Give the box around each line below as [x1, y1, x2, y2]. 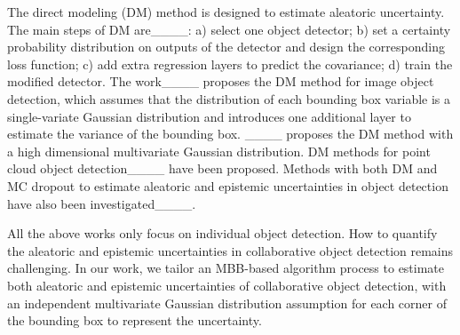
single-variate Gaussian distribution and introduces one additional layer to [7, 107, 411, 125]
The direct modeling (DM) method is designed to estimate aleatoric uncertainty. [7, 3, 445, 20]
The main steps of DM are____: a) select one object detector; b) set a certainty [7, 20, 451, 38]
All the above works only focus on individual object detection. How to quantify [7, 224, 438, 243]
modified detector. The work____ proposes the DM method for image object [7, 72, 434, 91]
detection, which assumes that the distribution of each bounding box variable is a [7, 89, 451, 108]
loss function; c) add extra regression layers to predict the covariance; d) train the [7, 54, 453, 73]
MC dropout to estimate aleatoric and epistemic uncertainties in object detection [7, 176, 448, 195]
